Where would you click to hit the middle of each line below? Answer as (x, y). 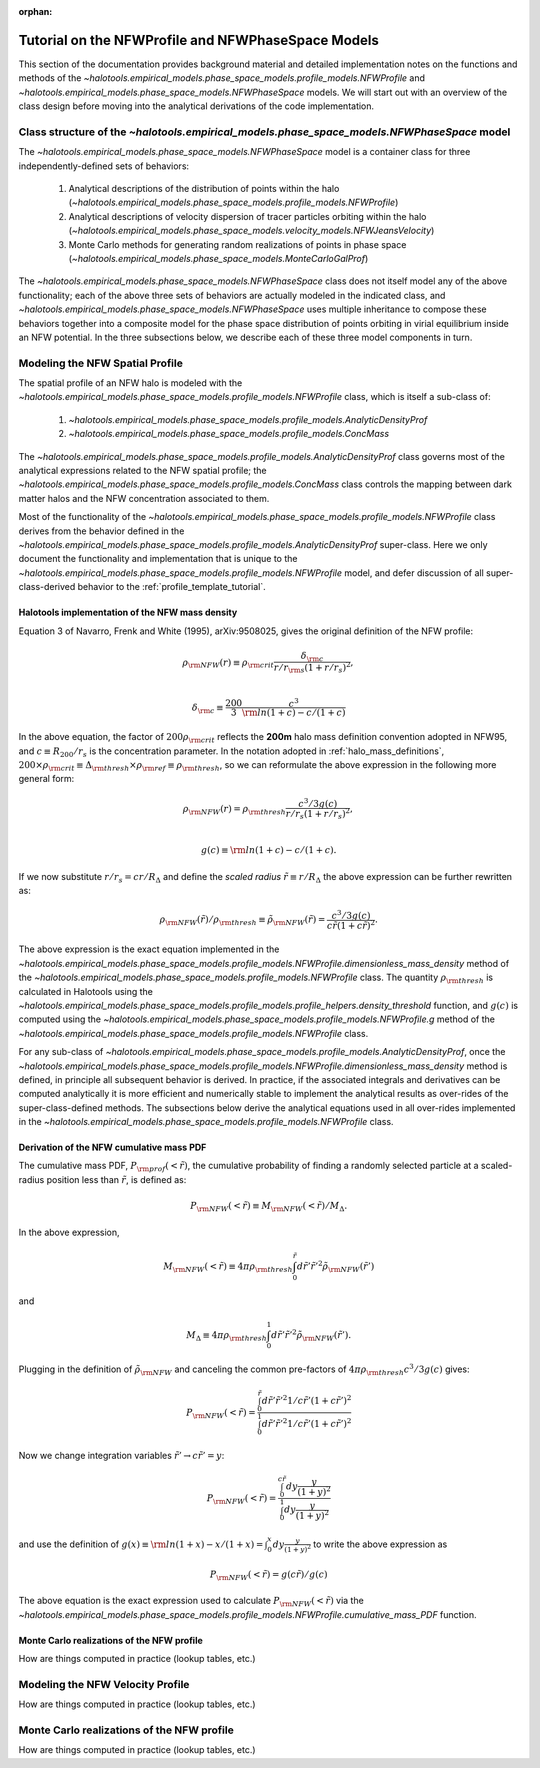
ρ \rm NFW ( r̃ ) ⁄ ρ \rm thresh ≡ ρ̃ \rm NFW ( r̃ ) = (242, 921)
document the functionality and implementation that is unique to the (158, 559)
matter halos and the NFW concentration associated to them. (144, 498)
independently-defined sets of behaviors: (104, 166)
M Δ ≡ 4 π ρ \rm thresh (226, 1336)
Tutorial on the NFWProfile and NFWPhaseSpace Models (198, 40)
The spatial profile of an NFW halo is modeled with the (130, 383)
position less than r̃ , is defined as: (116, 1179)
